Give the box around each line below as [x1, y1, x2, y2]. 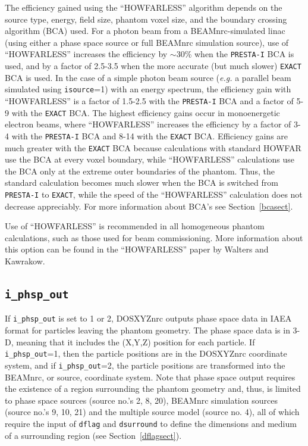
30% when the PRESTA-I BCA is [176, 48, 294, 60]
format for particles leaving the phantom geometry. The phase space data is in [5, 324, 290, 336]
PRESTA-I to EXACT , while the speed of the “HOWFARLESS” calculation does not [5, 188, 303, 200]
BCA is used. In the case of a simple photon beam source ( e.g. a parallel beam [5, 71, 291, 83]
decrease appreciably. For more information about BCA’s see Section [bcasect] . [5, 199, 293, 212]
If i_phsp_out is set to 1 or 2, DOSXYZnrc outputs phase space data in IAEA [5, 312, 292, 325]
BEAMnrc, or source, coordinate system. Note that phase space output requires [5, 370, 296, 383]
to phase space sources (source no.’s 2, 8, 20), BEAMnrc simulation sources [5, 394, 278, 406]
